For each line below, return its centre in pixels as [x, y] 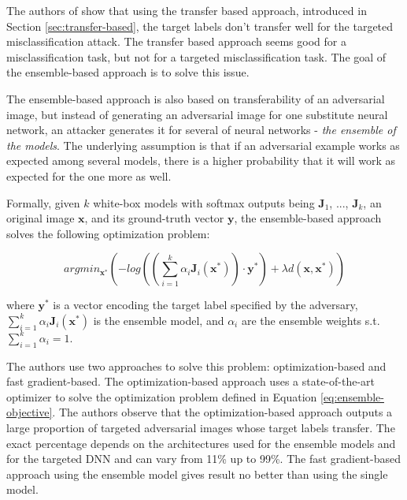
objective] [30, 412]
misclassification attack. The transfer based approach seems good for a [176, 41]
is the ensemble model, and [159, 320]
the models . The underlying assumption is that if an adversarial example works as [203, 145]
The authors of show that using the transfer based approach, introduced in [187, 10]
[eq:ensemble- [352, 396]
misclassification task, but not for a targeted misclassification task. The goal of [196, 56]
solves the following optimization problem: [108, 233]
